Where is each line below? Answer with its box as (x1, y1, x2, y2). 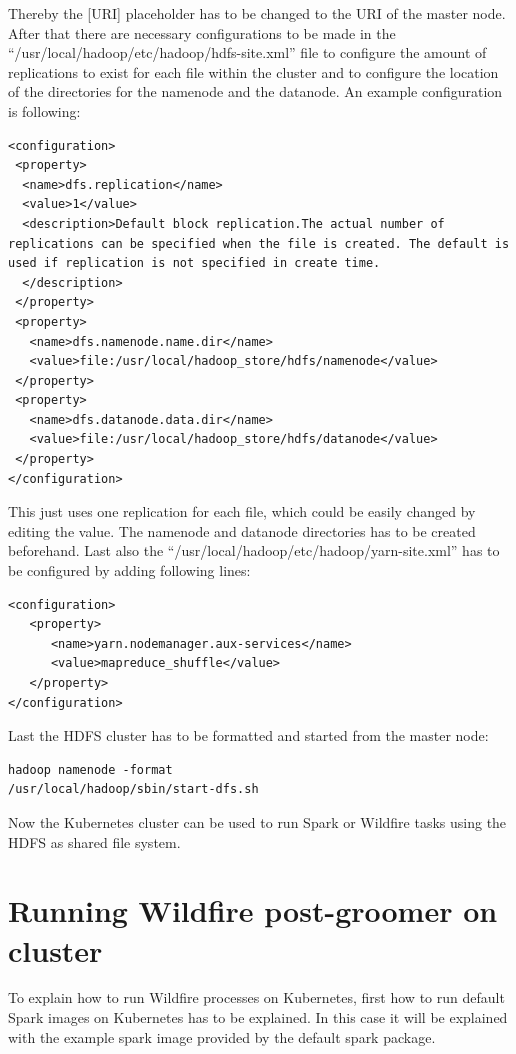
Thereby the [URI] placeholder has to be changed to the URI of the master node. (8, 3, 506, 23)
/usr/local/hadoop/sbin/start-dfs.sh (8, 782, 259, 797)
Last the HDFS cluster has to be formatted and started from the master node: (8, 725, 489, 746)
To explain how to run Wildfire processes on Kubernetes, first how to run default (8, 987, 505, 1008)
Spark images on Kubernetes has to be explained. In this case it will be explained (8, 1007, 508, 1028)
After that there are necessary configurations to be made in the (8, 22, 396, 43)
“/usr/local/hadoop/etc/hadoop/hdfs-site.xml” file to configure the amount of (8, 42, 487, 63)
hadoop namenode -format (8, 762, 173, 777)
